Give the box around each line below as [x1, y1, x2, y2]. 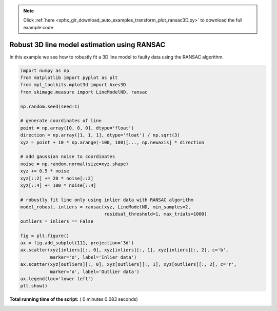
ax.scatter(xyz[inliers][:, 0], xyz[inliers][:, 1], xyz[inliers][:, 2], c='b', [20, 247, 229, 253]
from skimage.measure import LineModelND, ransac [20, 89, 148, 95]
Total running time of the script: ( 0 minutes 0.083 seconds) [9, 296, 138, 302]
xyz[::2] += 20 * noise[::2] [20, 175, 94, 181]
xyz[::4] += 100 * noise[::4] [20, 182, 96, 188]
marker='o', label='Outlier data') [50, 268, 140, 275]
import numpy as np [20, 67, 69, 73]
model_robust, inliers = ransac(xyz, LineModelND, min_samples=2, [20, 204, 191, 210]
